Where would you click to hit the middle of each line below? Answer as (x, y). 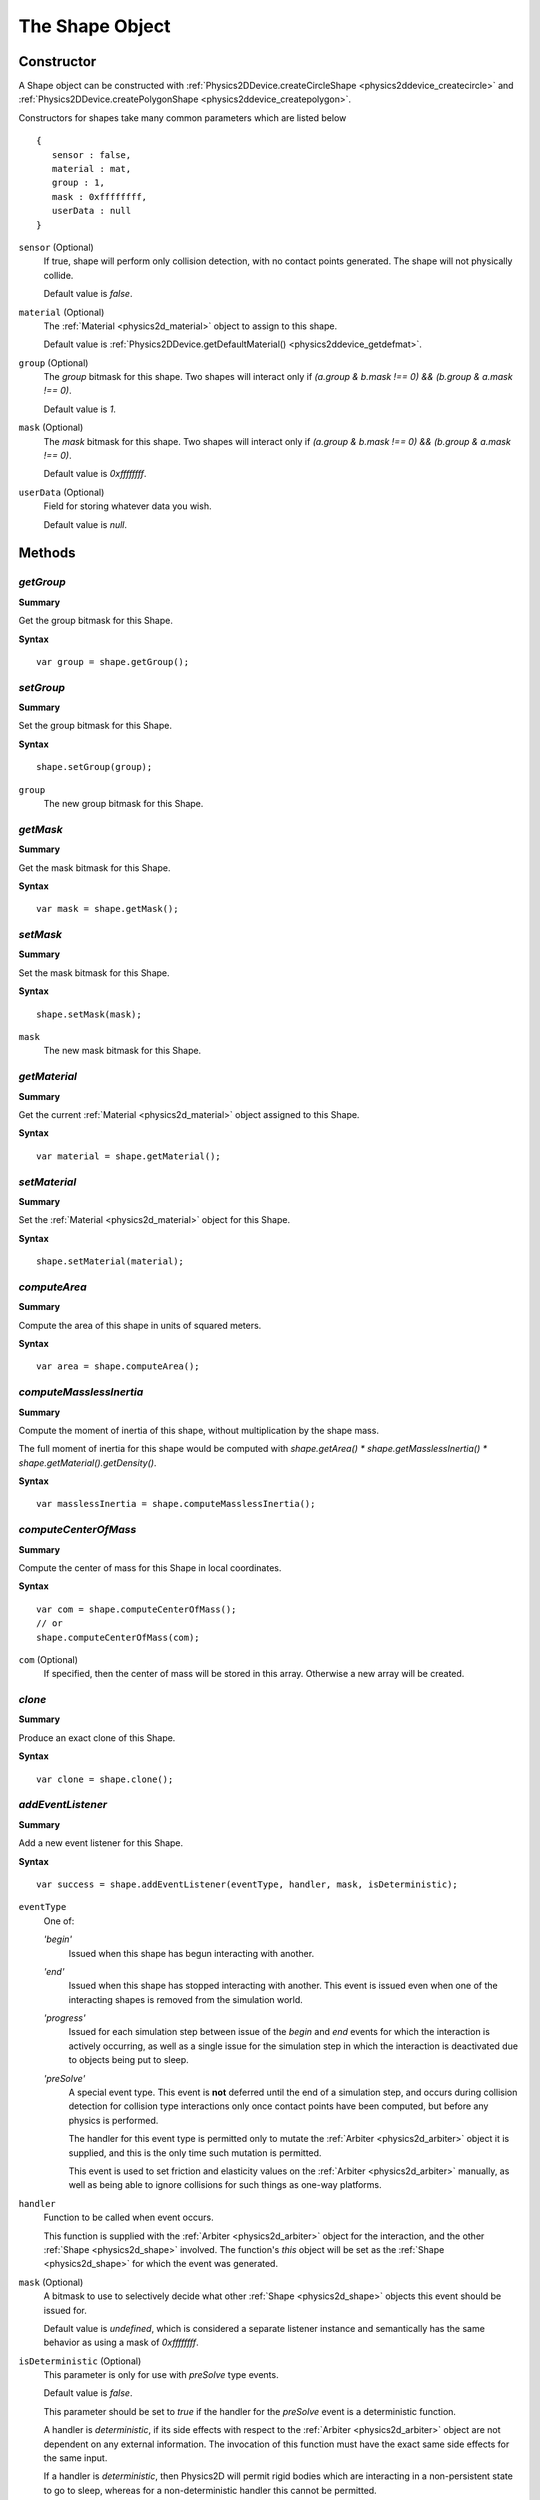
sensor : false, (91, 154)
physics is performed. (113, 2120)
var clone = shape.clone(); (105, 1779)
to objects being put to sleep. (128, 2060)
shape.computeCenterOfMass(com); (118, 1637)
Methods (47, 553)
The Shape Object (94, 26)
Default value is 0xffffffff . (95, 474)
